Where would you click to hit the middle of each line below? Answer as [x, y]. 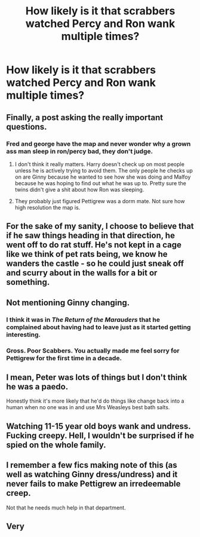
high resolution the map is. [47, 207]
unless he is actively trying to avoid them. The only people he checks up [104, 170]
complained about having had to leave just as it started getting [99, 327]
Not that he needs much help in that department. [66, 507]
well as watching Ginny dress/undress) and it [92, 475]
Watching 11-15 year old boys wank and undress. [99, 426]
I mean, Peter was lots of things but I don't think [97, 377]
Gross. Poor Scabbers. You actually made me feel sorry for [93, 351]
